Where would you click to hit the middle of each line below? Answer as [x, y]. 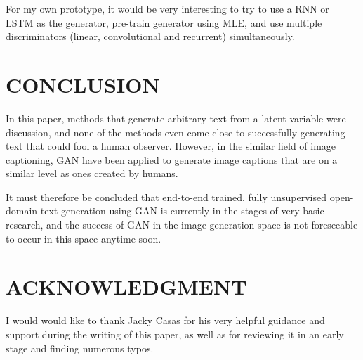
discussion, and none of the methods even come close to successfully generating [176, 132]
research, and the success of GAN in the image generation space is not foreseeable [182, 225]
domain [22, 211]
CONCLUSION [83, 84]
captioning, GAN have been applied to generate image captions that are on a [172, 159]
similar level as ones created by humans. [92, 173]
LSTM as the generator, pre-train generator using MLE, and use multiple [164, 22]
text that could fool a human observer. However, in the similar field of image [171, 146]
